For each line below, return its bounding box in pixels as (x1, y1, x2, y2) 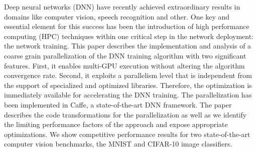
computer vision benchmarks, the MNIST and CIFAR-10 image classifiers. (4, 138, 232, 149)
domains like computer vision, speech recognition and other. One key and (4, 11, 230, 21)
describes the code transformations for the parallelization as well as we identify (4, 109, 247, 119)
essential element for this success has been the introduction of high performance (4, 21, 249, 31)
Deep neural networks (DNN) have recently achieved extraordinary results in (4, 1, 240, 11)
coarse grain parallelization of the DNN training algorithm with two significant (4, 50, 246, 60)
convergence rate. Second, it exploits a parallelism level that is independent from (4, 70, 252, 80)
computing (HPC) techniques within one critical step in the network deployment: (4, 30, 254, 41)
